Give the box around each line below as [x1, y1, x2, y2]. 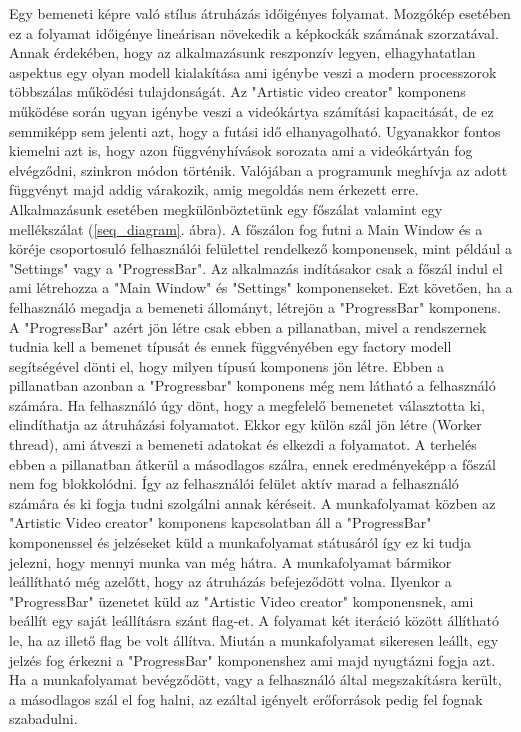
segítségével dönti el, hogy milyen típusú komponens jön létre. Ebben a [9, 355, 444, 376]
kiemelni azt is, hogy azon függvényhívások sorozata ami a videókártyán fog [9, 140, 473, 161]
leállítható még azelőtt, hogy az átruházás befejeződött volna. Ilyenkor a [9, 571, 452, 592]
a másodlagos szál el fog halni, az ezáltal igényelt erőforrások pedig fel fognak [9, 688, 483, 709]
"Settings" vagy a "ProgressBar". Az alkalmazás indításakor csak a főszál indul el [9, 257, 503, 278]
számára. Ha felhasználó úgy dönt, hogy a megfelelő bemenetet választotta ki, [9, 394, 485, 415]
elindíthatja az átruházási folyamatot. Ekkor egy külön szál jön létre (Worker [9, 414, 482, 435]
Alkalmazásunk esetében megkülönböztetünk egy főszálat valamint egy [9, 198, 443, 219]
